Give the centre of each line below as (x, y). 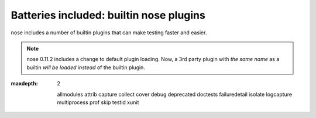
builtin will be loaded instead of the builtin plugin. (86, 67)
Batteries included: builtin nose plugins (108, 15)
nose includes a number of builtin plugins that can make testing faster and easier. (109, 33)
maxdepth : (24, 84)
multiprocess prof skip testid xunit (98, 102)
